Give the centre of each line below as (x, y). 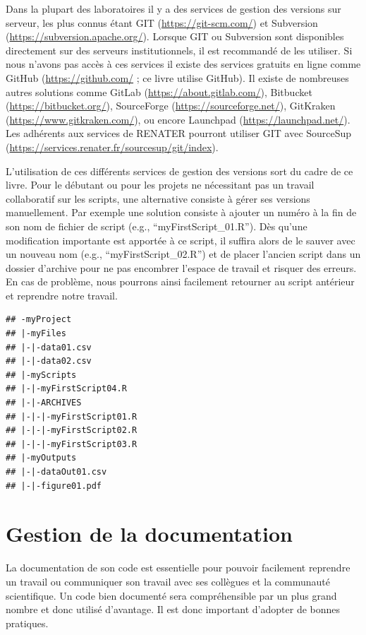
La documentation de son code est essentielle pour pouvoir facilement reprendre (178, 568)
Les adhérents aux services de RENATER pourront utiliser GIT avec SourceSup (179, 133)
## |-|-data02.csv (49, 361)
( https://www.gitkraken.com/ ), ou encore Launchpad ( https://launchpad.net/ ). (178, 119)
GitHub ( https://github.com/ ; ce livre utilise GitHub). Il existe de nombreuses (177, 77)
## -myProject (39, 320)
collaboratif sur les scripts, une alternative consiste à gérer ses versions (158, 198)
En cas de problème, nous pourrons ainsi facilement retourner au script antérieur (180, 281)
